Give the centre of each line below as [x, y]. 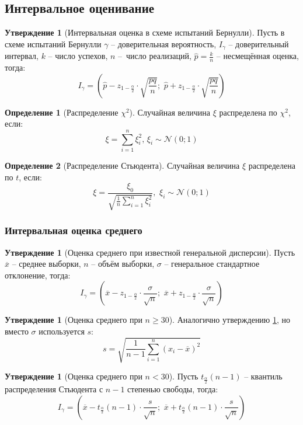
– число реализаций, [155, 56]
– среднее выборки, [46, 264]
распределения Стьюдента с [54, 389]
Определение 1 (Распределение [62, 112]
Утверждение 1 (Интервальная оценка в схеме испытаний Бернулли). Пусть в [145, 32]
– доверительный [259, 43]
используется [62, 331]
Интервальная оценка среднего [74, 230]
